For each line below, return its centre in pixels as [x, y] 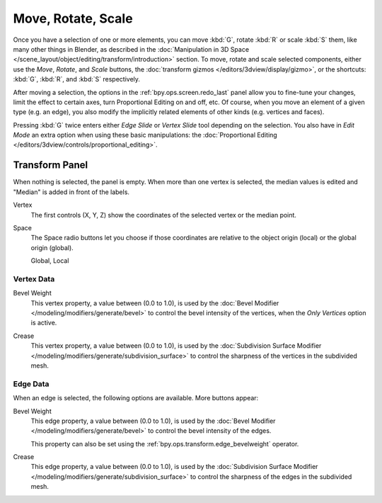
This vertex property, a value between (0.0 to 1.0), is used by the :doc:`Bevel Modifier [155, 303]
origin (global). [52, 247]
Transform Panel [51, 165]
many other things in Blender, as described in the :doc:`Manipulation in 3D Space [131, 49]
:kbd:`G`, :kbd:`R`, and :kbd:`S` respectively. [77, 79]
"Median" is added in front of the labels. [71, 192]
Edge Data [31, 384]
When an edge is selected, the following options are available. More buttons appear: [136, 398]
